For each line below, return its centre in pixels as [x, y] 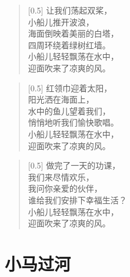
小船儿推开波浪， [61, 22]
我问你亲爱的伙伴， [65, 188]
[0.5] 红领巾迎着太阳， [70, 88]
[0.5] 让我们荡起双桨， [70, 10]
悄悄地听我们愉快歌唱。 [73, 122]
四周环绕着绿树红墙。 [69, 44]
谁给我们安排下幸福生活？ [77, 199]
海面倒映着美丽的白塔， [73, 33]
